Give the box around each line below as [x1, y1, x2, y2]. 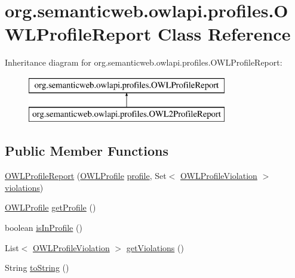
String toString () [5, 261, 69, 274]
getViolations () [126, 241, 184, 254]
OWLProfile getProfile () [5, 201, 96, 214]
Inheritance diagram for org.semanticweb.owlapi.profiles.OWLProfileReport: [5, 56, 282, 69]
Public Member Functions [5, 141, 168, 160]
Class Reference [157, 21, 291, 46]
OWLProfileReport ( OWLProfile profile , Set [5, 169, 167, 182]
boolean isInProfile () [5, 221, 82, 234]
